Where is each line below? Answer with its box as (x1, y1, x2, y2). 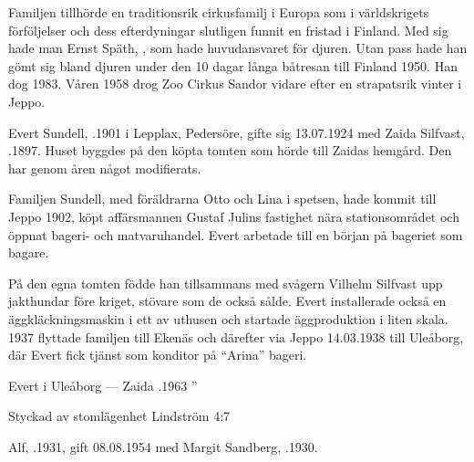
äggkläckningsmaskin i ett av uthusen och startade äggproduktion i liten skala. (8, 309, 448, 328)
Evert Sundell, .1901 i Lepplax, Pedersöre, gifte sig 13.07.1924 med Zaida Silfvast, (8, 122, 465, 142)
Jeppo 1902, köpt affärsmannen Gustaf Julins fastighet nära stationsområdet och (8, 206, 459, 226)
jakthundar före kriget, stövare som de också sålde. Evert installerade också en (8, 291, 447, 310)
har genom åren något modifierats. (8, 158, 201, 177)
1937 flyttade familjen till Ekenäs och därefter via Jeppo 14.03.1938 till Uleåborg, (8, 327, 464, 346)
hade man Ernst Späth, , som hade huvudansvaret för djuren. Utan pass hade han (8, 38, 468, 58)
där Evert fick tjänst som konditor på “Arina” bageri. (8, 345, 307, 364)
